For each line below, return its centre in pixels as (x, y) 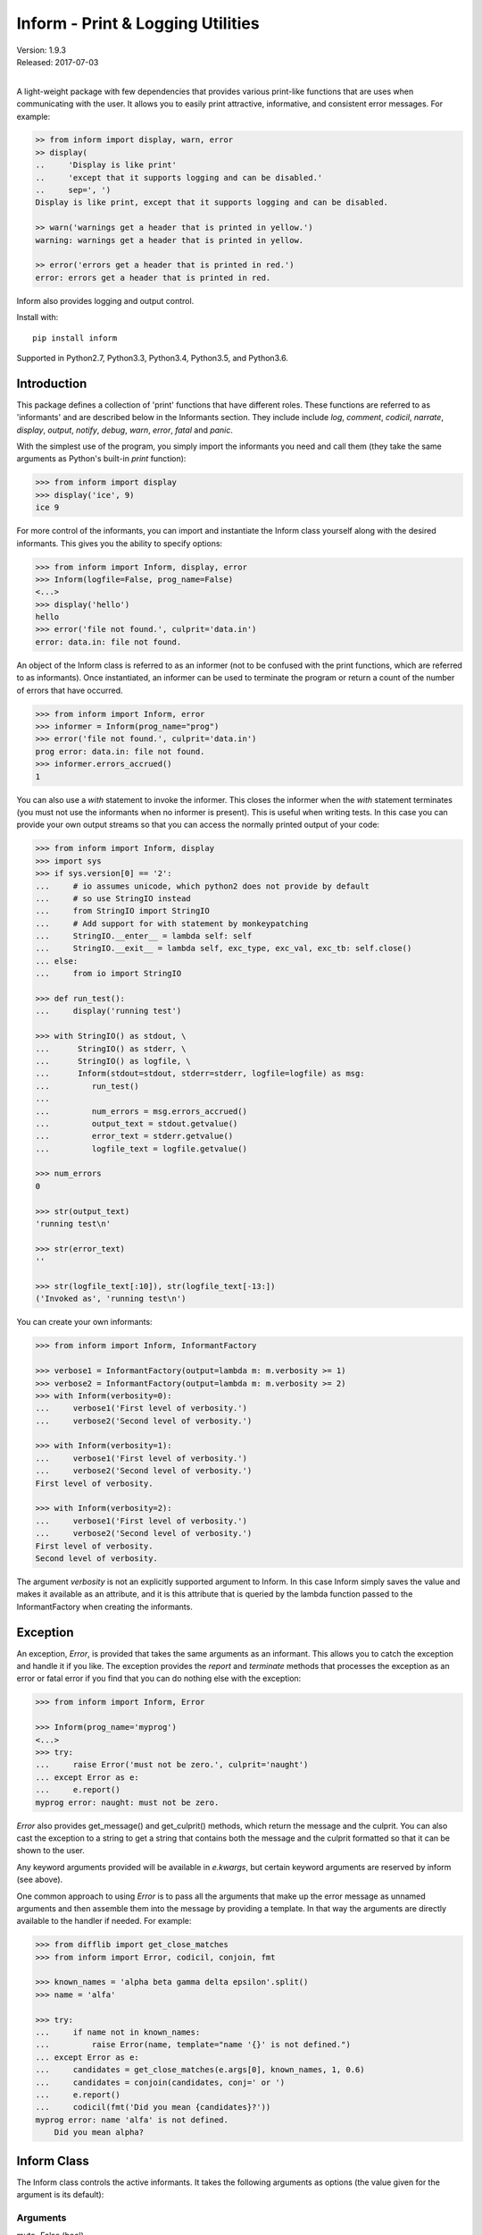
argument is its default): (60, 2195)
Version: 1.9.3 (42, 50)
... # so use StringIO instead (113, 898)
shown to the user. (50, 1851)
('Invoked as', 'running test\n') (111, 1299)
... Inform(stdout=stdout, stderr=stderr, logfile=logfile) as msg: (200, 1074)
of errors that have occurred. (70, 690)
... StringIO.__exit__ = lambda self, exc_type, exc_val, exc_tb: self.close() (224, 949)
